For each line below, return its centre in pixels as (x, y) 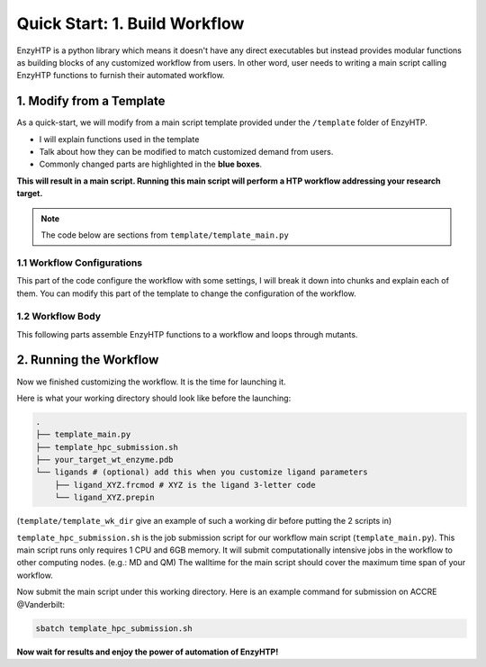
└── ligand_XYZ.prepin (104, 498)
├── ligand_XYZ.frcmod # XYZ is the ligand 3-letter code (185, 485)
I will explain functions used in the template (119, 139)
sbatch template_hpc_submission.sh (114, 628)
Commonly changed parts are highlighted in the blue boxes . (151, 164)
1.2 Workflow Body (59, 317)
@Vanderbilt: (40, 604)
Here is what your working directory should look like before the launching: (154, 398)
